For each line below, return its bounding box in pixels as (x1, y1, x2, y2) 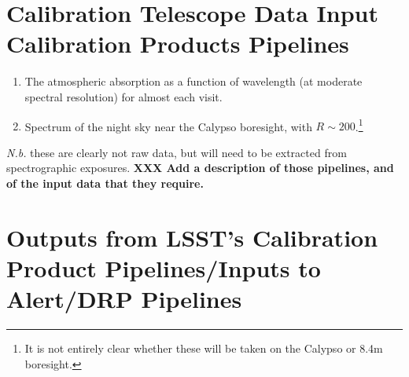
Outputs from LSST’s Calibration (6, 221, 378, 253)
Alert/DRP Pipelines (6, 283, 242, 315)
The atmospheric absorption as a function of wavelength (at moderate (24, 73, 363, 90)
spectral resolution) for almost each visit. (24, 88, 223, 104)
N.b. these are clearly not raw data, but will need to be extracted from (6, 144, 347, 160)
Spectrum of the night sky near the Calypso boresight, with (24, 118, 312, 134)
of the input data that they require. (6, 174, 204, 191)
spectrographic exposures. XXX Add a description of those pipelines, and (6, 159, 394, 176)
